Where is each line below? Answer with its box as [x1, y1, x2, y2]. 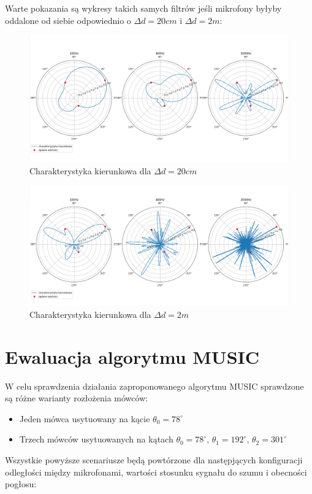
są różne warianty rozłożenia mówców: [5, 392, 148, 404]
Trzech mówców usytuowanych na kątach [19, 433, 173, 446]
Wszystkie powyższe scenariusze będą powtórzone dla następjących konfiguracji [5, 453, 303, 466]
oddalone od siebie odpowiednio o [5, 14, 131, 26]
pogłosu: [5, 477, 37, 490]
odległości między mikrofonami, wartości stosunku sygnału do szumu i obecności [5, 465, 307, 478]
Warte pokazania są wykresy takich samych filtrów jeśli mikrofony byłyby [5, 2, 282, 14]
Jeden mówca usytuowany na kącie [19, 412, 150, 425]
